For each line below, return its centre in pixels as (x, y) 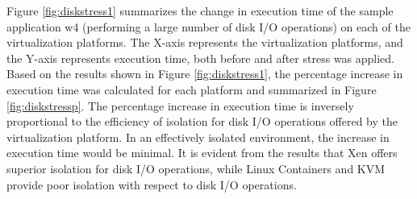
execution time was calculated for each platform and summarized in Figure (192, 89)
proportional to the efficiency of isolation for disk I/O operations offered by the (202, 121)
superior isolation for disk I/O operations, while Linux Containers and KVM (196, 168)
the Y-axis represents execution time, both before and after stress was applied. (200, 58)
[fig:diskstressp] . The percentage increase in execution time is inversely (180, 105)
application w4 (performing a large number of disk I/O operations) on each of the (208, 26)
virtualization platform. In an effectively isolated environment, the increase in (198, 137)
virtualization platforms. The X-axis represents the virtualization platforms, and (205, 42)
